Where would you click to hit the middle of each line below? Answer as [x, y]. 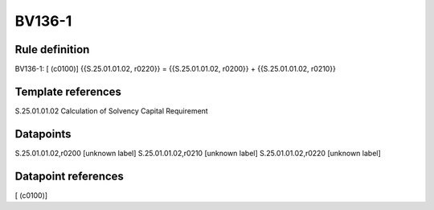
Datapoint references [70, 176]
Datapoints [43, 134]
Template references [68, 91]
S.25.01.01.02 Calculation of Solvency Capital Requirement [111, 111]
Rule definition [52, 49]
